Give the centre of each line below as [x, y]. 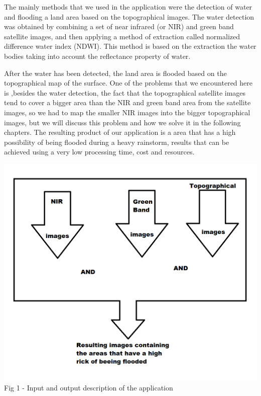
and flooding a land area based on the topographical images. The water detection [129, 16]
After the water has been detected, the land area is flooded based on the [115, 73]
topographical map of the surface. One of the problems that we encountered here [128, 83]
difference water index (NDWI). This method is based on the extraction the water [130, 46]
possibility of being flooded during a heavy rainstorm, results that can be [117, 142]
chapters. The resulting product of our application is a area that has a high [120, 132]
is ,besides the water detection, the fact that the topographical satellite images [125, 92]
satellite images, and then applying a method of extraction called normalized [122, 36]
